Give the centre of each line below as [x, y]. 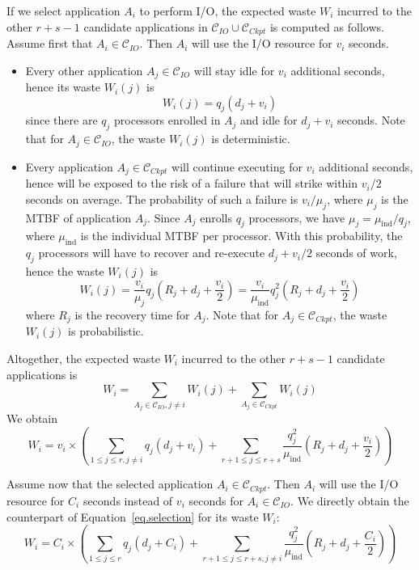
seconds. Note [371, 120]
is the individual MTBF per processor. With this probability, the [241, 236]
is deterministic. [251, 139]
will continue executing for [237, 166]
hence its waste [63, 87]
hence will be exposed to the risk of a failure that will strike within [192, 183]
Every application [69, 166]
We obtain [32, 418]
